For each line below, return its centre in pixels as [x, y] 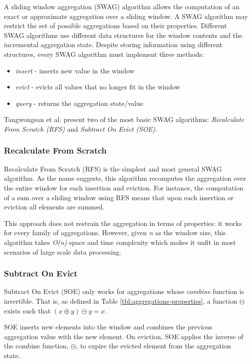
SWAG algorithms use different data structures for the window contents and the [123, 35]
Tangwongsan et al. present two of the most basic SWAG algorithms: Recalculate [124, 119]
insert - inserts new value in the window [75, 70]
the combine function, [36, 346]
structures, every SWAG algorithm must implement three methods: [104, 54]
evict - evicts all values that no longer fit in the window [98, 87]
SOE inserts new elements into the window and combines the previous [108, 327]
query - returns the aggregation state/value [79, 103]
